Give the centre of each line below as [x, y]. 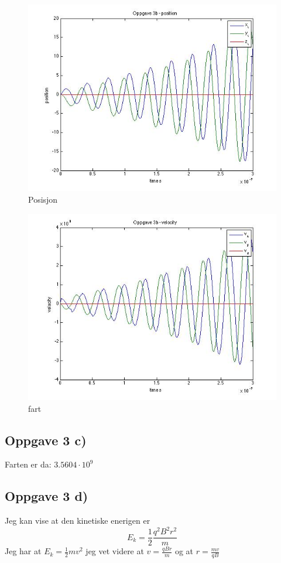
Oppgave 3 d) [47, 496]
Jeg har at [23, 551]
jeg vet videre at [115, 551]
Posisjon [43, 199]
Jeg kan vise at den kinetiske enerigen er [78, 521]
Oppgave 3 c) [46, 440]
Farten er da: [28, 464]
